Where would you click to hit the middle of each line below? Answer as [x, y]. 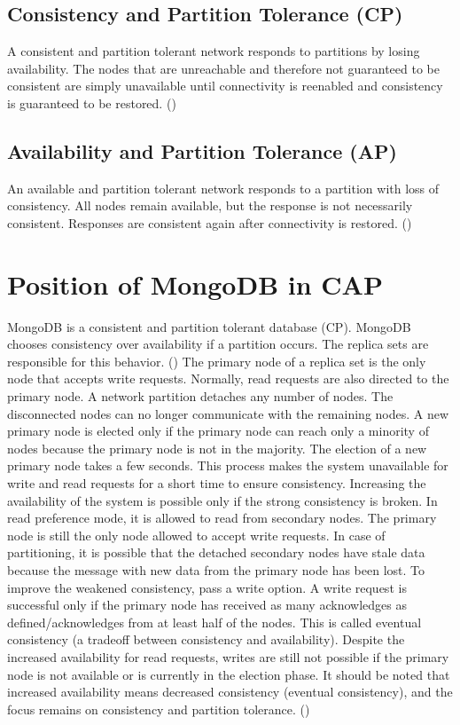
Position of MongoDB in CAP [195, 284]
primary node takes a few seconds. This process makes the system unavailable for [228, 465]
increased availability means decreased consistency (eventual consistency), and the [230, 692]
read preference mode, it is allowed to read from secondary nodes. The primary [222, 518]
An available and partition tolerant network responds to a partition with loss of [223, 188]
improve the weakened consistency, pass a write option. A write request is [207, 587]
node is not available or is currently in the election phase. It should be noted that [229, 674]
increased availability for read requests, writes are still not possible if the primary [228, 656]
